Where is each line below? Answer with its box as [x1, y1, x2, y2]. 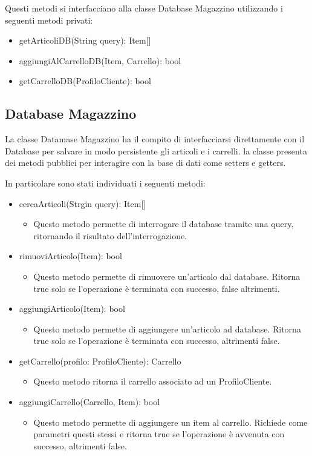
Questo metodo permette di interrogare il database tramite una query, [33, 217, 294, 230]
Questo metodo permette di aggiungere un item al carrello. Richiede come [33, 415, 308, 428]
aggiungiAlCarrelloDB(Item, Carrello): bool [19, 54, 181, 67]
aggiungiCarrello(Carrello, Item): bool [19, 395, 160, 408]
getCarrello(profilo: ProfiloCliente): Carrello [19, 354, 181, 367]
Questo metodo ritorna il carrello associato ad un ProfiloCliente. [33, 375, 272, 388]
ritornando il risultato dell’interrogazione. [33, 229, 187, 242]
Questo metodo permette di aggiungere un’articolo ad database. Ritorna [33, 322, 301, 335]
